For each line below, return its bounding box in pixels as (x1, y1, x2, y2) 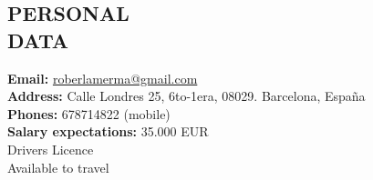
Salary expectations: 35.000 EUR (7, 122, 209, 141)
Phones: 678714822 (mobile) (7, 104, 171, 123)
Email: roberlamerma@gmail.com (7, 68, 198, 87)
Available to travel (7, 157, 109, 176)
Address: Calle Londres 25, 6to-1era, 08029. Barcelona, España (7, 86, 366, 105)
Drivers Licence (7, 139, 94, 158)
